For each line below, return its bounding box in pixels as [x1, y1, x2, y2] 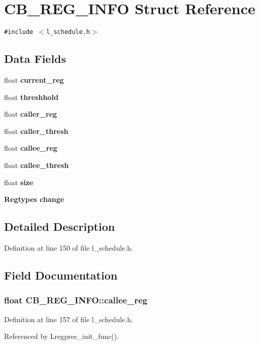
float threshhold [4, 91, 58, 102]
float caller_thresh [4, 125, 69, 136]
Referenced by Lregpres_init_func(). [4, 331, 119, 341]
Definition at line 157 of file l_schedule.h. [4, 314, 133, 324]
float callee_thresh [4, 159, 69, 170]
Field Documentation [4, 267, 118, 283]
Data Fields [4, 51, 67, 66]
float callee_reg [4, 143, 57, 153]
